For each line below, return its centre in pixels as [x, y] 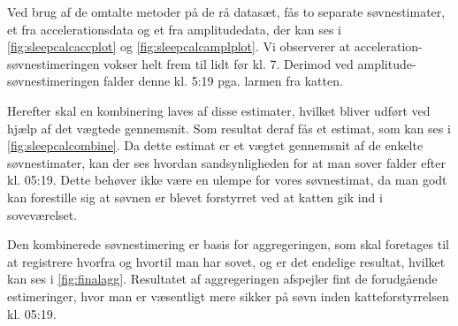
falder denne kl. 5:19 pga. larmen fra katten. [223, 81]
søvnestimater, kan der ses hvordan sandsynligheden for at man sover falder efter [226, 162]
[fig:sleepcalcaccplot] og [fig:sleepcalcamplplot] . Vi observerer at [179, 46]
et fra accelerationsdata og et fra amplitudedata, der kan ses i [174, 29]
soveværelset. [42, 214]
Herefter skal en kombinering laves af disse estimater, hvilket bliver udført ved [219, 110]
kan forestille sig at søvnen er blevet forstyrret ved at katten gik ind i [195, 197]
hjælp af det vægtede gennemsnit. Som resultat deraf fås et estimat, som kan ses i [229, 128]
